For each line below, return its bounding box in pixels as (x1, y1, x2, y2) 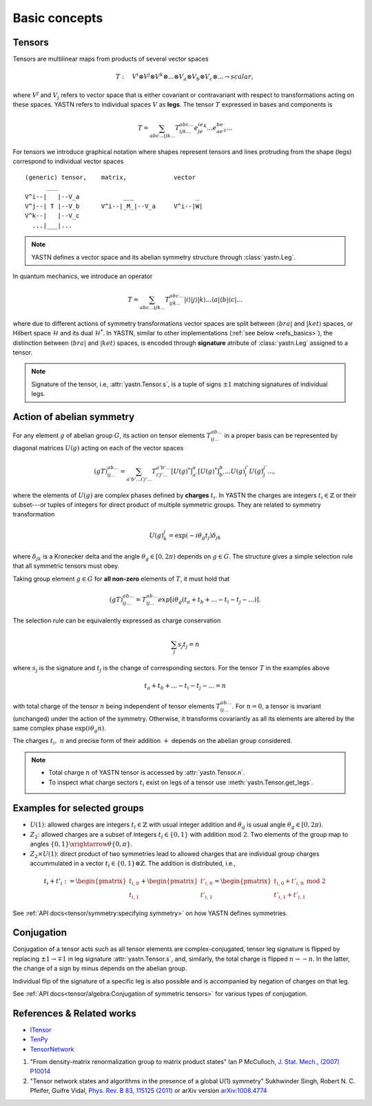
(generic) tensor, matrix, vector (25, 173, 196, 181)
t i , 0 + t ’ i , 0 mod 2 (273, 877, 327, 887)
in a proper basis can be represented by (224, 431, 338, 439)
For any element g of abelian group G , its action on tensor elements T (12, 431, 211, 439)
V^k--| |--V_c (25, 212, 80, 220)
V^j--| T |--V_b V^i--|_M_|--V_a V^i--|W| (25, 202, 203, 210)
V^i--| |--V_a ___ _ (25, 193, 200, 200)
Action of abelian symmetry (12, 411, 135, 423)
